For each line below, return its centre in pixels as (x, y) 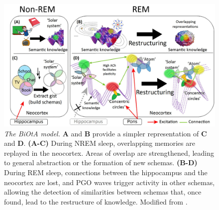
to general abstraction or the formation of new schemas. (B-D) (101, 162)
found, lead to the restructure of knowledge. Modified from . (96, 201)
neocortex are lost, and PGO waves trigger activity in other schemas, (109, 182)
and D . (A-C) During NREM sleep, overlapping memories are (100, 143)
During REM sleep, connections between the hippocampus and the (106, 172)
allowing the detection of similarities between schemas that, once (103, 192)
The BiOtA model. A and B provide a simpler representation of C (106, 133)
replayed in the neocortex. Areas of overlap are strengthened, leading (109, 153)
